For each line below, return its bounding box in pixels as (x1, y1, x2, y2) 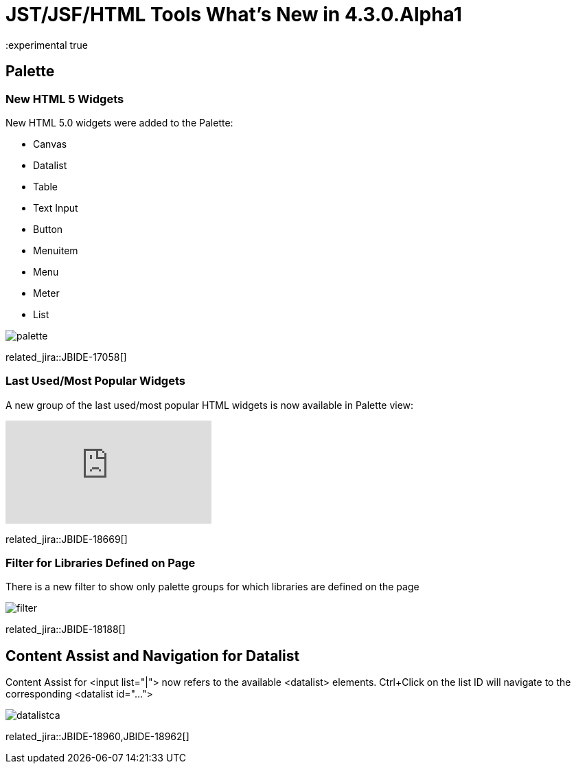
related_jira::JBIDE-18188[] (5, 623, 126, 636)
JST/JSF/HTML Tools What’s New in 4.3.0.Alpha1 (5, 3, 462, 26)
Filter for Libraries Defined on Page (5, 556, 196, 570)
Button (33, 223, 63, 235)
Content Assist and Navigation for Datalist (5, 647, 300, 665)
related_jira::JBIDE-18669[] (5, 533, 128, 545)
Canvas (33, 137, 67, 150)
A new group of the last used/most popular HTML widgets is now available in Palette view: (5, 399, 414, 411)
